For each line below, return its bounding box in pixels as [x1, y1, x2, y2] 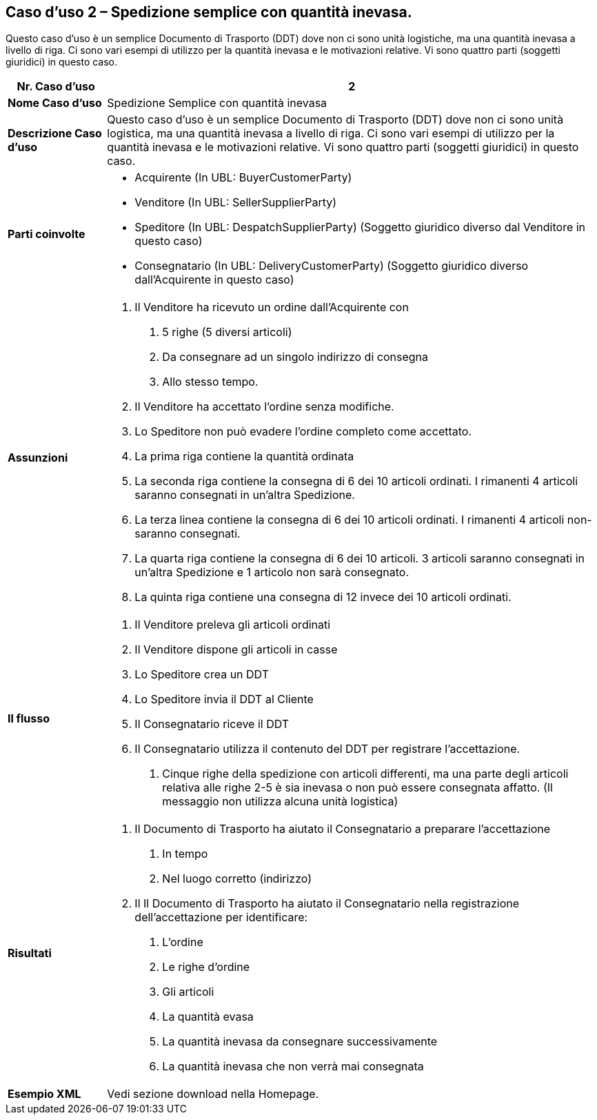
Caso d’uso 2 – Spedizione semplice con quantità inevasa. [6, 3, 412, 21]
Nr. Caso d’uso [17, 79, 95, 94]
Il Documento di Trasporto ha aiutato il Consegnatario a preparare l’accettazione [134, 822, 551, 836]
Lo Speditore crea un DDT [134, 667, 270, 682]
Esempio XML [8, 1087, 81, 1101]
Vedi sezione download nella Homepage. [107, 1087, 319, 1101]
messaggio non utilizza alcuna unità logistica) [162, 794, 398, 809]
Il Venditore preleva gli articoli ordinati [134, 618, 331, 632]
